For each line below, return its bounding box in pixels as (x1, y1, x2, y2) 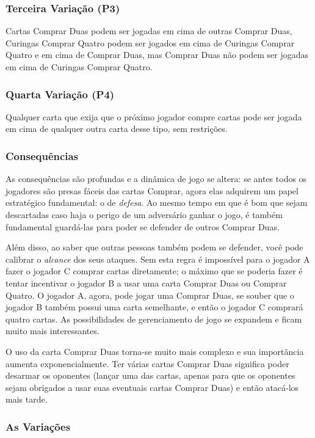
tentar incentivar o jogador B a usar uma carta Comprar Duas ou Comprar (5, 276, 287, 289)
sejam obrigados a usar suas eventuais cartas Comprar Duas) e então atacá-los (5, 381, 299, 393)
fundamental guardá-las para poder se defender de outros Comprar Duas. (5, 220, 280, 233)
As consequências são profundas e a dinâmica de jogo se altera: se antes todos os (5, 172, 307, 185)
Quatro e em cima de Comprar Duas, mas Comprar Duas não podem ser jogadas (5, 48, 309, 61)
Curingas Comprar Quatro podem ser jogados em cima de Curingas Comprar (5, 36, 295, 49)
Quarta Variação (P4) (5, 86, 115, 101)
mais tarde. (5, 393, 48, 406)
